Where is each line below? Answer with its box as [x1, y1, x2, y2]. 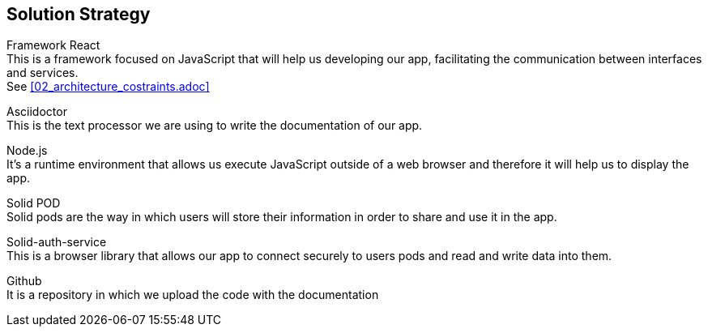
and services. [6, 66, 79, 80]
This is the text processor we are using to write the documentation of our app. [6, 118, 423, 133]
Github [6, 274, 42, 288]
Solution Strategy [6, 4, 151, 24]
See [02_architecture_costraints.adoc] [6, 79, 210, 94]
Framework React [6, 38, 100, 53]
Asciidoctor [6, 105, 67, 119]
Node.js [6, 143, 48, 158]
